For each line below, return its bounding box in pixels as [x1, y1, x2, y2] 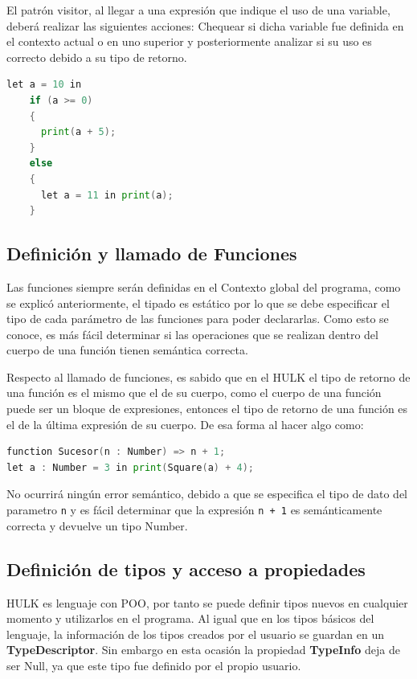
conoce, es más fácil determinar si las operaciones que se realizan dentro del [6, 325, 378, 342]
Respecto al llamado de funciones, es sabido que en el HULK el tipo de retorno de [6, 368, 411, 385]
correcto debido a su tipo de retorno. [6, 48, 187, 65]
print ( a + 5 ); [40, 126, 117, 138]
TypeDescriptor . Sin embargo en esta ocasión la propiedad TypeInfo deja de [6, 641, 400, 658]
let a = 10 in [6, 79, 82, 91]
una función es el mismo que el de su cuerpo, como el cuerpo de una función [6, 384, 382, 401]
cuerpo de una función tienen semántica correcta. [6, 342, 248, 358]
